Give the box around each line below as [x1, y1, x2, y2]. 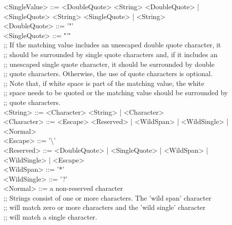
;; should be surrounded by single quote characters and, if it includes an [3, 49, 218, 59]
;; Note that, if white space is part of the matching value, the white [3, 78, 205, 88]
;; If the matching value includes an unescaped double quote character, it [3, 40, 221, 50]
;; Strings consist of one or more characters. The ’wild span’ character [3, 192, 212, 203]
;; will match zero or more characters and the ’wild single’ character [3, 202, 206, 212]
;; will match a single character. [3, 212, 97, 222]
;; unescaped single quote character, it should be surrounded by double [3, 59, 214, 69]
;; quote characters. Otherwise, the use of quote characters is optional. [3, 68, 213, 79]
